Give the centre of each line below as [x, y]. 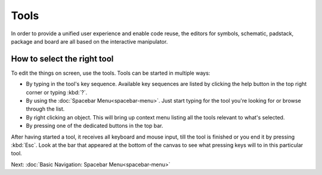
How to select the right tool [62, 59]
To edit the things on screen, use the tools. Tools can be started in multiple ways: [111, 73]
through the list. [45, 109]
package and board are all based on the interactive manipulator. [89, 41]
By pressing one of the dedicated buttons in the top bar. [95, 126]
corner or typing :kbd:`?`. [57, 92]
